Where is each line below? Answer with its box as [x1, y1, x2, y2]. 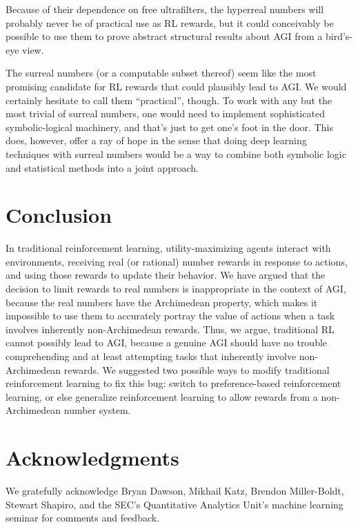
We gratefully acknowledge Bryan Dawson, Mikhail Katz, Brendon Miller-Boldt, [6, 484, 344, 498]
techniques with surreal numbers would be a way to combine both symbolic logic [6, 146, 346, 161]
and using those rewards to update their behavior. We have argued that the [6, 268, 326, 282]
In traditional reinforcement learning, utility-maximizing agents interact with [6, 241, 331, 255]
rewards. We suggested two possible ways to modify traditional [63, 362, 330, 377]
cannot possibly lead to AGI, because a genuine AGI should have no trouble [6, 335, 328, 350]
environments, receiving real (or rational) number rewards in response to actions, [6, 254, 348, 268]
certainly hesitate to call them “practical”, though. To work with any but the [6, 92, 332, 107]
